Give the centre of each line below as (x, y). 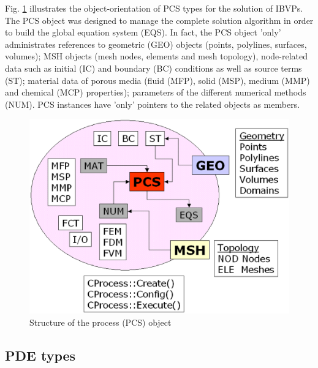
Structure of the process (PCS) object (100, 322)
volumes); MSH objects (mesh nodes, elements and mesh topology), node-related (156, 56)
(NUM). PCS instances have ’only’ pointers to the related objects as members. (153, 104)
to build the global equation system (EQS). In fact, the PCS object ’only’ (143, 32)
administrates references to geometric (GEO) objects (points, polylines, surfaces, (156, 44)
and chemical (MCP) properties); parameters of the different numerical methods (156, 92)
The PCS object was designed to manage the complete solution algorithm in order (159, 20)
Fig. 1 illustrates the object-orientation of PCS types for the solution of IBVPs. (154, 8)
